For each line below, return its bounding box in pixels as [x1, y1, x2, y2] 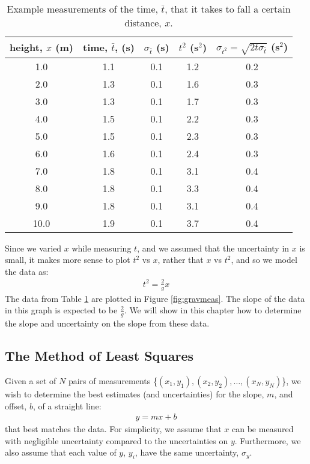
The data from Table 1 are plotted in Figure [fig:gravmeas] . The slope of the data [5, 292, 305, 304]
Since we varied [5, 241, 62, 254]
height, [10, 40, 43, 55]
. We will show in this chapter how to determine [124, 304, 302, 316]
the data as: [5, 265, 49, 277]
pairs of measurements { [68, 374, 157, 387]
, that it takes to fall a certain [165, 2, 291, 16]
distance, [124, 16, 162, 29]
